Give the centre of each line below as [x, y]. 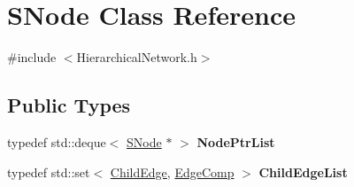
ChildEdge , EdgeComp [172, 171]
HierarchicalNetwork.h [137, 57]
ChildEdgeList [303, 171]
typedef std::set [49, 171]
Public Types [69, 105]
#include [32, 57]
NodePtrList [236, 141]
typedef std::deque [57, 141]
